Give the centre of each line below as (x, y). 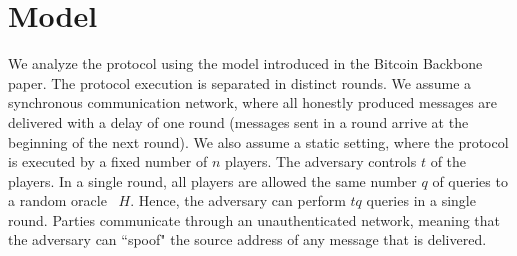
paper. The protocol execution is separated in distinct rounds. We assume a (240, 82)
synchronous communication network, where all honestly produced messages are (253, 102)
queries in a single (421, 200)
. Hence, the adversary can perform (238, 200)
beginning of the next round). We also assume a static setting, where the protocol (258, 141)
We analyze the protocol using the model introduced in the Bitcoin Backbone (245, 63)
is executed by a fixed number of (108, 161)
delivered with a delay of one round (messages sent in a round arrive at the (238, 121)
